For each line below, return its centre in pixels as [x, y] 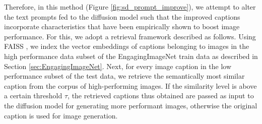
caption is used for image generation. [61, 115]
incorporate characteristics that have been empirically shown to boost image [122, 26]
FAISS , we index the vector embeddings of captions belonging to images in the [127, 46]
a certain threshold [33, 96]
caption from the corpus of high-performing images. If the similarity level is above [130, 85]
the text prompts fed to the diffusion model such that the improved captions [122, 16]
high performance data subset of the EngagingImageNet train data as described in [131, 56]
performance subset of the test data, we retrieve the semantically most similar [124, 76]
